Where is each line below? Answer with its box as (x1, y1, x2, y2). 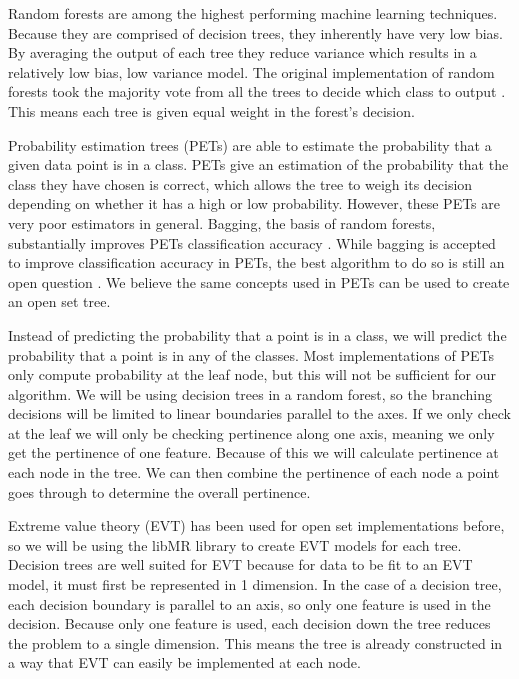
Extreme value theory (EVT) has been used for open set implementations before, (8, 515, 505, 536)
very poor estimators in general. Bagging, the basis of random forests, (8, 212, 436, 233)
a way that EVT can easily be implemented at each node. (8, 652, 361, 673)
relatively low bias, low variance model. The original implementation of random (8, 61, 495, 82)
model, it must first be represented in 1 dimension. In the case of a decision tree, (8, 574, 502, 595)
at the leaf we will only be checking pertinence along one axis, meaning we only (8, 422, 495, 443)
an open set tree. (8, 291, 111, 312)
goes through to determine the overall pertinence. (8, 481, 311, 502)
